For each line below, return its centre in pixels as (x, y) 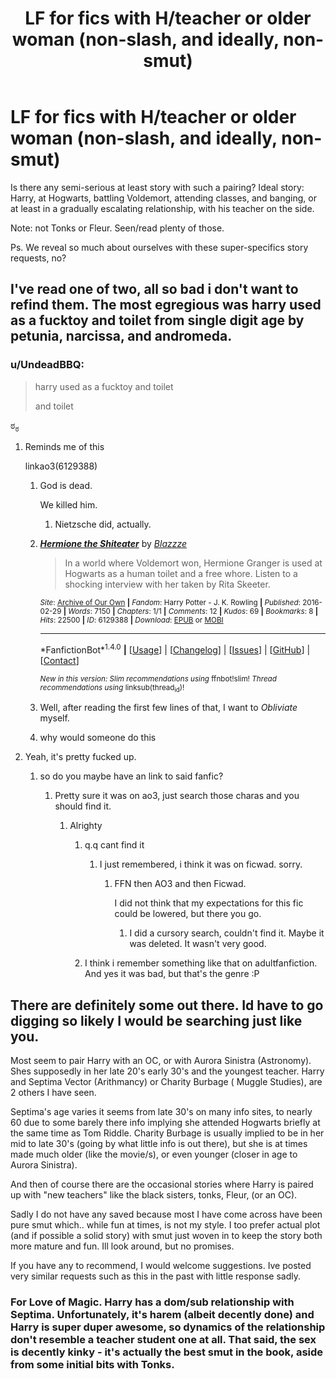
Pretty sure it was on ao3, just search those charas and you (177, 796)
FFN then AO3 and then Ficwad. (180, 884)
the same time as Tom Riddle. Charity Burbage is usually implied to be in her (167, 1133)
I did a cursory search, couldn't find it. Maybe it (227, 933)
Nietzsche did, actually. (103, 524)
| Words (77, 612)
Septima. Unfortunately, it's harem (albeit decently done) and (162, 1315)
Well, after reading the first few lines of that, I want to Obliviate (168, 708)
